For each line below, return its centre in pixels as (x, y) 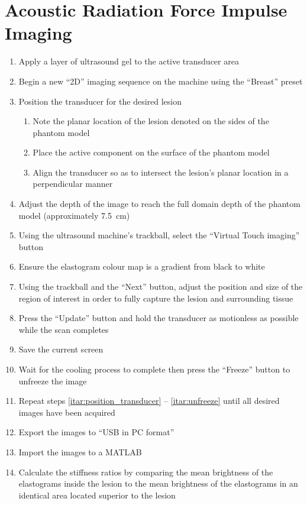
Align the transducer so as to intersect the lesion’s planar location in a (161, 172)
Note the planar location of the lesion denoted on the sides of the (151, 121)
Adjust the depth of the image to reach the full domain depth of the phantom (159, 204)
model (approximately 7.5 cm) (74, 215)
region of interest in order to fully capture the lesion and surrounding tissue (156, 298)
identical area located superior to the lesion (97, 495)
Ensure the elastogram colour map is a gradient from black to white (142, 266)
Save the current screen (61, 349)
